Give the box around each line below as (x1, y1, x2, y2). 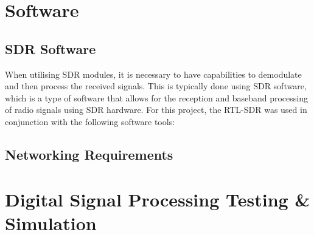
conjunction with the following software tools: (5, 115, 175, 128)
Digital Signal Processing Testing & (5, 186, 310, 211)
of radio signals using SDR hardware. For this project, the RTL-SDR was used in (5, 103, 307, 116)
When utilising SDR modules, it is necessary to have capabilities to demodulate (5, 67, 302, 80)
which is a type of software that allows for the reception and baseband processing (5, 91, 308, 104)
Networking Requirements (5, 145, 173, 163)
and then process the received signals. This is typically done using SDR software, (5, 80, 307, 92)
